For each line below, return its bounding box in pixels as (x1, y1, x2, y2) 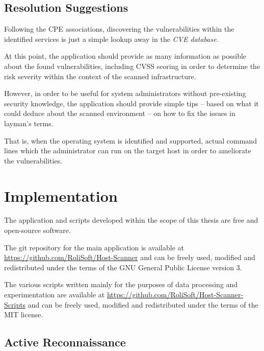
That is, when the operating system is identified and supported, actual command (4, 135, 257, 146)
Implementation (4, 185, 118, 206)
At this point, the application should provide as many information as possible (4, 51, 247, 61)
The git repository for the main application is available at (4, 242, 184, 252)
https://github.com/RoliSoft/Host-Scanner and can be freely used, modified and (4, 252, 255, 263)
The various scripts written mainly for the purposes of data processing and (4, 279, 238, 290)
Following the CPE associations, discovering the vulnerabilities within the (4, 24, 234, 34)
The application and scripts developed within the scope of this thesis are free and (4, 215, 258, 225)
